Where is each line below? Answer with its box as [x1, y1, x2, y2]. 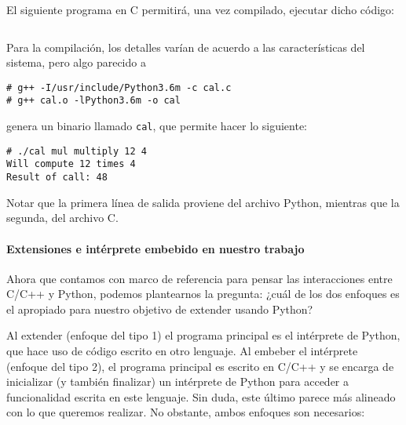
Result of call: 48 [6, 172, 108, 183]
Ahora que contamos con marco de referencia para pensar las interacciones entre [6, 270, 393, 286]
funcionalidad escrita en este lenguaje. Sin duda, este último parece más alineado [6, 388, 396, 405]
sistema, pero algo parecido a [6, 54, 146, 71]
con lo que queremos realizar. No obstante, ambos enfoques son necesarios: [6, 404, 365, 420]
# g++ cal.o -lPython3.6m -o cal [6, 95, 181, 107]
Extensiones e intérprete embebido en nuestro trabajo [6, 240, 305, 256]
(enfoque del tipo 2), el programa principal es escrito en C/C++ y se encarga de [6, 358, 394, 374]
